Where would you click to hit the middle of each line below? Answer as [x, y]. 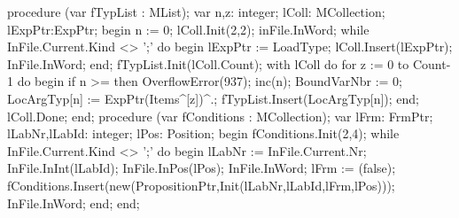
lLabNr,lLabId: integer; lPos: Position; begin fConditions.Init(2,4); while [203, 133]
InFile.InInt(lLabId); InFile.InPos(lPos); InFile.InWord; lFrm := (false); [202, 168]
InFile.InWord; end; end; [74, 202]
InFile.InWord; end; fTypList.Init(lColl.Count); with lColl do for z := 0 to [208, 63]
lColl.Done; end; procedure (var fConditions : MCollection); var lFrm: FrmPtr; [220, 116]
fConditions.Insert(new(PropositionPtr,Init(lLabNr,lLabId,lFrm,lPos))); [201, 185]
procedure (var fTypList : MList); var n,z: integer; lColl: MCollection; [196, 12]
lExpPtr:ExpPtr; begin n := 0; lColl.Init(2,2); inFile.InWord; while [188, 29]
